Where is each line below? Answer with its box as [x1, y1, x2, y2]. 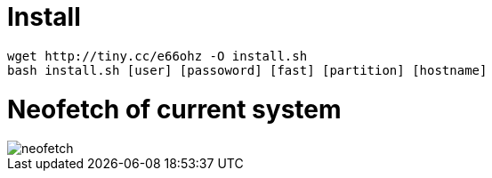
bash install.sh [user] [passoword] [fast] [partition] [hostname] [7, 62, 488, 77]
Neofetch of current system [7, 93, 342, 125]
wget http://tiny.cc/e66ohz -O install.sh [7, 48, 308, 63]
